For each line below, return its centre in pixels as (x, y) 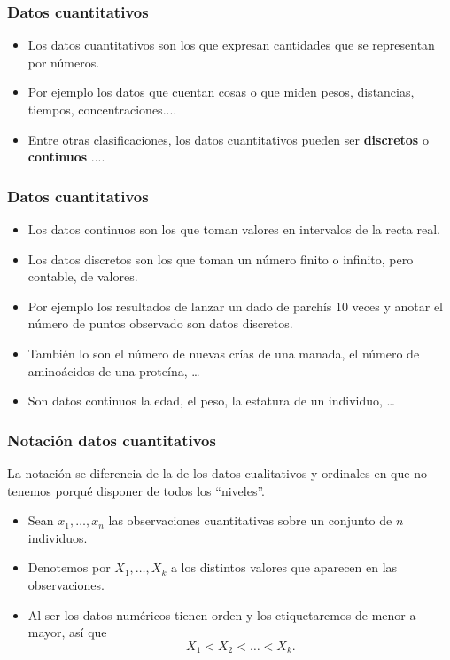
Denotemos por (69, 567)
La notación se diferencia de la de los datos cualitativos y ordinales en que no (217, 472)
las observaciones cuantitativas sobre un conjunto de (250, 520)
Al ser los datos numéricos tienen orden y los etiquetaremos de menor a (222, 614)
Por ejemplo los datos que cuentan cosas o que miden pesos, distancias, (221, 92)
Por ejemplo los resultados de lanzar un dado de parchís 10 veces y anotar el (235, 306)
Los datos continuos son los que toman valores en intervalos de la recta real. (234, 229)
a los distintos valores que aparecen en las (284, 567)
